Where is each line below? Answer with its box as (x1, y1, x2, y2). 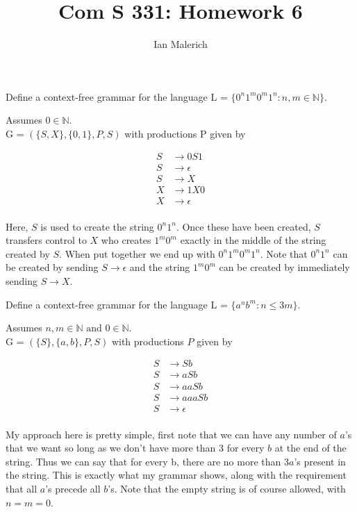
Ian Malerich (153, 37, 208, 51)
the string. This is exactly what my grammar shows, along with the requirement (6, 468, 347, 482)
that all (6, 481, 38, 495)
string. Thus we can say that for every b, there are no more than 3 (6, 454, 289, 468)
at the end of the (274, 440, 347, 455)
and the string (129, 260, 190, 274)
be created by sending (6, 260, 99, 274)
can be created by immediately (219, 260, 350, 274)
